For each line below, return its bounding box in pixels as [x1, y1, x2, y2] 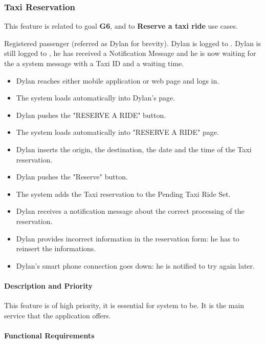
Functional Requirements [4, 330, 95, 340]
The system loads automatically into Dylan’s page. [16, 92, 175, 103]
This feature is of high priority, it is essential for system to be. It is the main [4, 300, 244, 311]
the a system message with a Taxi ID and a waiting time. [4, 58, 184, 68]
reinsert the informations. [16, 243, 96, 254]
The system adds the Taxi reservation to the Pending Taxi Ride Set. [16, 188, 231, 199]
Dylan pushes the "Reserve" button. [16, 171, 128, 182]
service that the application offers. [4, 310, 111, 320]
